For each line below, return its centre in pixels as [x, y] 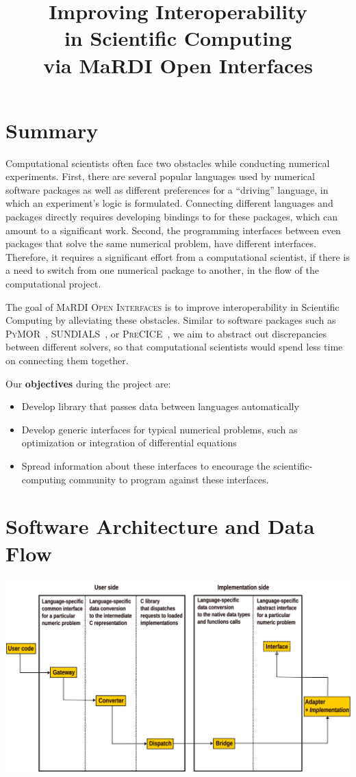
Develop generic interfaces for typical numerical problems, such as [160, 429]
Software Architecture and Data [160, 526]
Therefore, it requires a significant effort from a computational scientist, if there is [178, 256]
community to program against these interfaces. [169, 479]
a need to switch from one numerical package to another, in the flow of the [162, 270]
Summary [52, 130]
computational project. [53, 284]
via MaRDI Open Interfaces [178, 65]
